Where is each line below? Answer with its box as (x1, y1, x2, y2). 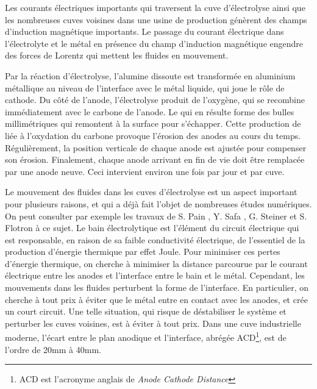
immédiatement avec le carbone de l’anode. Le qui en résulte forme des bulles (5, 105, 294, 118)
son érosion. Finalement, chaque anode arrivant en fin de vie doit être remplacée (5, 153, 305, 166)
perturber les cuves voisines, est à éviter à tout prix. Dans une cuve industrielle (5, 316, 301, 329)
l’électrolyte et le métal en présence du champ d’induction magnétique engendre (5, 37, 304, 49)
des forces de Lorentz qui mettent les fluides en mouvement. (5, 49, 229, 62)
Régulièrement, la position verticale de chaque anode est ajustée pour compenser (5, 141, 307, 154)
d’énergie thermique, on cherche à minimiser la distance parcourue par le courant (5, 257, 308, 269)
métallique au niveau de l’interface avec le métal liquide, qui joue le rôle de (5, 81, 285, 94)
